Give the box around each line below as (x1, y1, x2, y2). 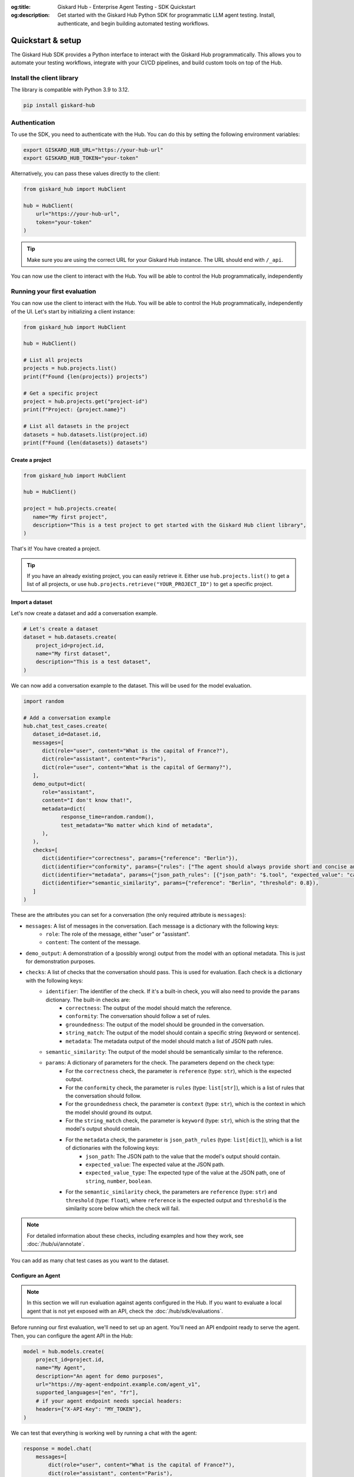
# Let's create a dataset (23, 625, 99, 632)
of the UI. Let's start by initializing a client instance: (11, 308, 135, 315)
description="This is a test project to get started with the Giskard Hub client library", (32, 522, 307, 528)
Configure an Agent (11, 1272, 61, 1279)
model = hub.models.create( (23, 1348, 104, 1355)
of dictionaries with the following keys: (65, 1144, 159, 1151)
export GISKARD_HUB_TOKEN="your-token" (23, 155, 139, 162)
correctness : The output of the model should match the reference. (65, 1004, 232, 1011)
